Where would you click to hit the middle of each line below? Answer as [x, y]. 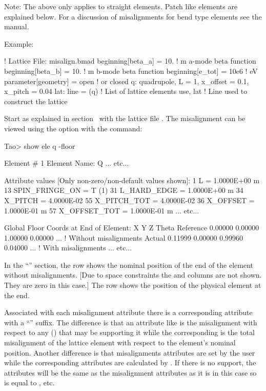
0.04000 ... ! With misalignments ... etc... [68, 248]
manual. [17, 26]
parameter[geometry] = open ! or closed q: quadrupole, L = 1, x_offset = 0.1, [127, 81]
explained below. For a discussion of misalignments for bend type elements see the [133, 16]
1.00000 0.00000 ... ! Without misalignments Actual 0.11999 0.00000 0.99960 [124, 237]
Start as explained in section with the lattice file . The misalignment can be [125, 118]
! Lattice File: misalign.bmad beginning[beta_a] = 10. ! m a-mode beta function [130, 61]
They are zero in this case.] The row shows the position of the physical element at [133, 285]
